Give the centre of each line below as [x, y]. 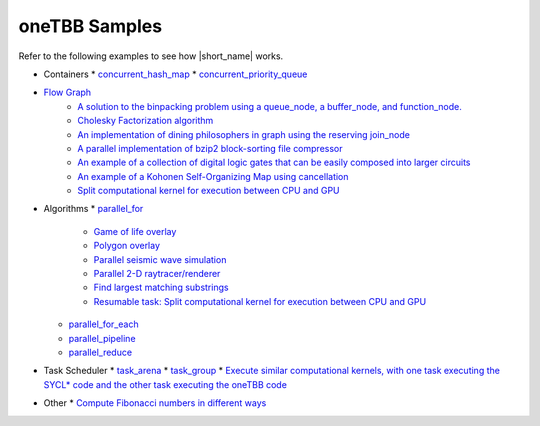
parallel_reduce [100, 352]
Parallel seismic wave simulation [160, 259]
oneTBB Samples [90, 26]
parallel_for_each [103, 324]
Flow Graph [67, 92]
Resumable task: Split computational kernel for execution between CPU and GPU [260, 301]
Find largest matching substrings [161, 287]
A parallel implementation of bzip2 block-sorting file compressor [210, 148]
